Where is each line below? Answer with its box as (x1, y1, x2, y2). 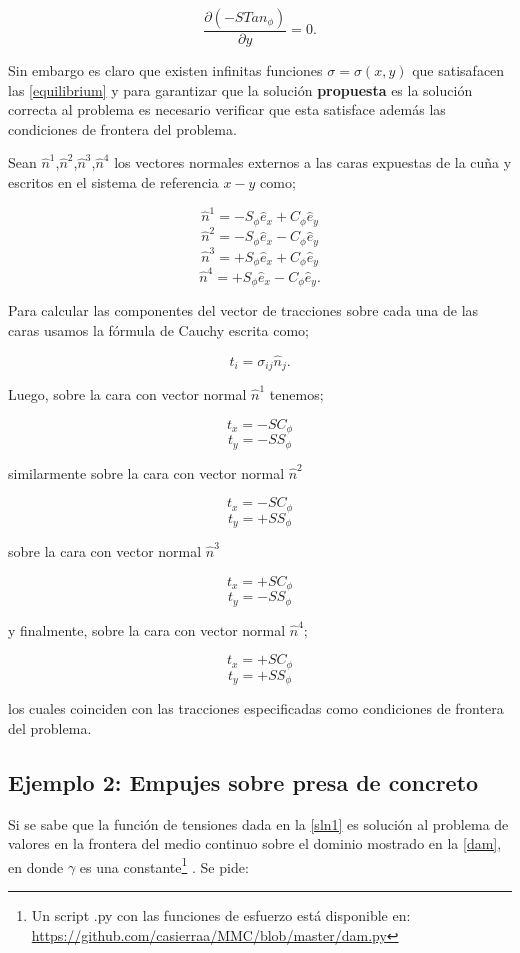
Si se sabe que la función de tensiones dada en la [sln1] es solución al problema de (8, 813, 509, 834)
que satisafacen (412, 60, 505, 81)
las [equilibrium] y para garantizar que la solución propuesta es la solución (8, 79, 473, 100)
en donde (8, 856, 64, 877)
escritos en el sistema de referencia (8, 172, 219, 192)
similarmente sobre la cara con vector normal (8, 462, 285, 483)
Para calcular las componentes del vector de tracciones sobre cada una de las (8, 300, 479, 321)
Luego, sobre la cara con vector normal (8, 384, 247, 405)
